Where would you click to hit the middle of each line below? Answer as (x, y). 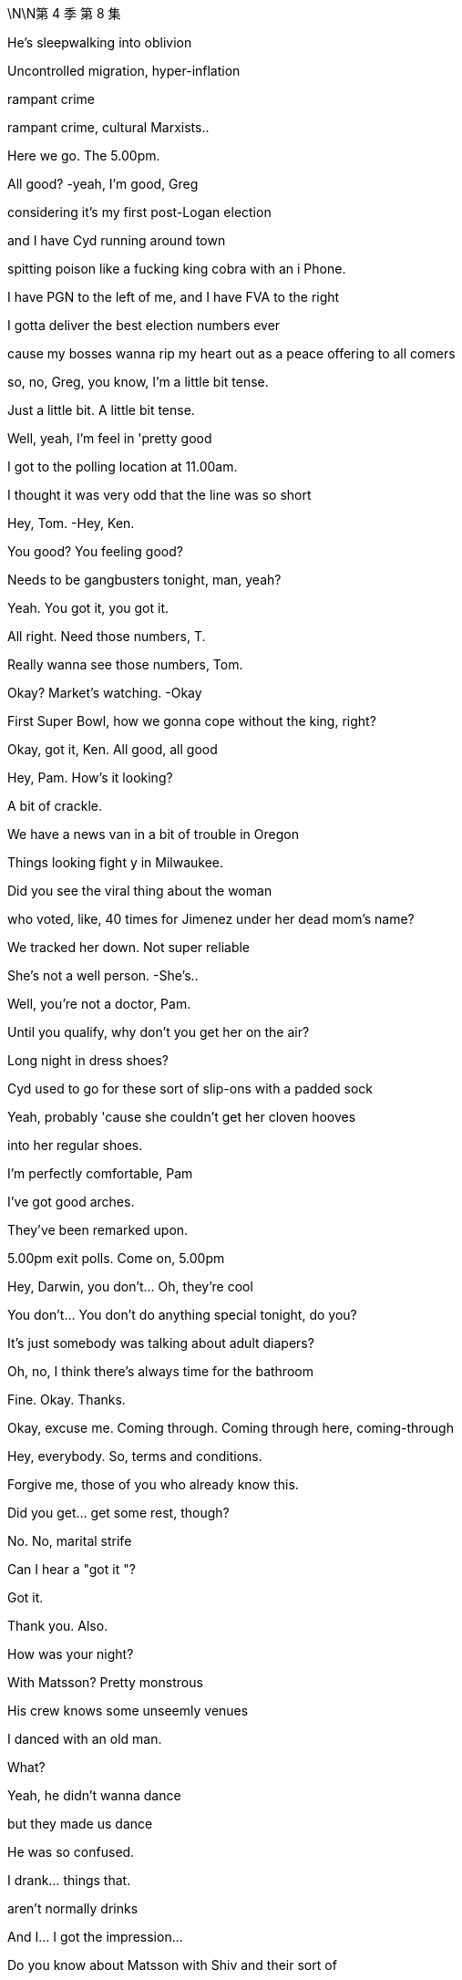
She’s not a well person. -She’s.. (103, 975)
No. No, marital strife (70, 1541)
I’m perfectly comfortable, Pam (100, 1173)
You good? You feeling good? (95, 551)
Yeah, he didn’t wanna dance (94, 1795)
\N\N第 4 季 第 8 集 (64, 13)
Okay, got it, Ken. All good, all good (113, 749)
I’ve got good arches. (71, 1202)
